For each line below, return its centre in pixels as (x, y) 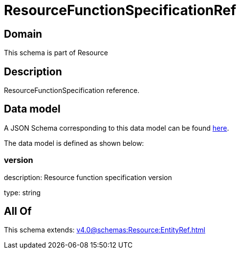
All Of (18, 211)
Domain (23, 34)
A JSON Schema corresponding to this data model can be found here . (117, 128)
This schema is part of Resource (56, 53)
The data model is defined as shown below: (74, 143)
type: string (22, 192)
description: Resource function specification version (88, 177)
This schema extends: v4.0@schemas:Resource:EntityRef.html (105, 230)
